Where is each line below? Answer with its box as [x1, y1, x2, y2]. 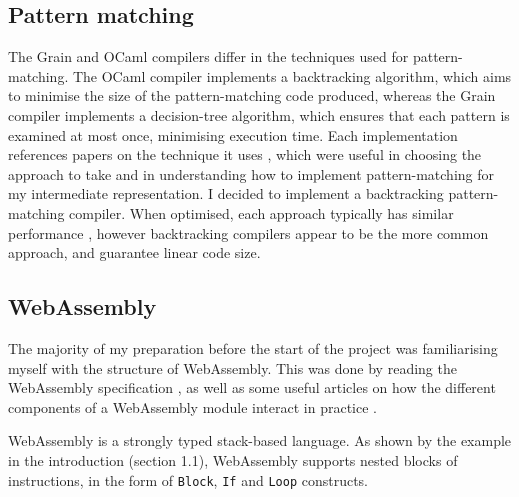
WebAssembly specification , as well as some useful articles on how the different [8, 377, 496, 398]
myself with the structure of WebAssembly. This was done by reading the [8, 357, 457, 378]
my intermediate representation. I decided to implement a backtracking [8, 183, 444, 204]
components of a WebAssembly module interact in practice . [8, 396, 377, 417]
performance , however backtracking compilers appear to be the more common [8, 222, 489, 243]
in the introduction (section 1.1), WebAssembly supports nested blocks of [8, 449, 458, 470]
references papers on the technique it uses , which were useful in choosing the [8, 144, 482, 165]
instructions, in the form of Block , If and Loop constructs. [8, 469, 369, 490]
